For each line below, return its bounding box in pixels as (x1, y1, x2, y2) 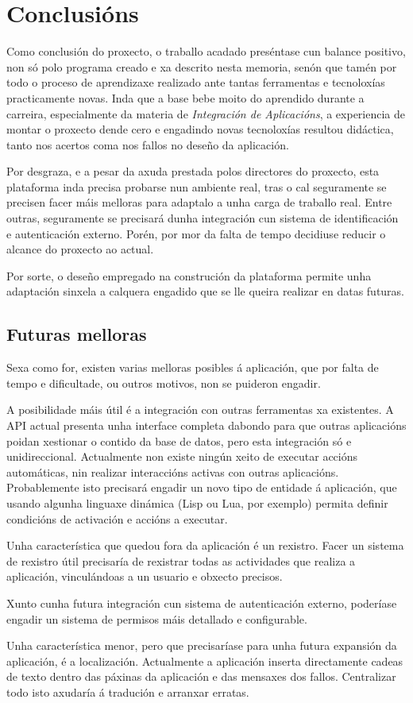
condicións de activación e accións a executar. (6, 510, 228, 527)
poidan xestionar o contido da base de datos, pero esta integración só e (6, 432, 352, 449)
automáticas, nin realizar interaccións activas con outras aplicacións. (6, 463, 339, 480)
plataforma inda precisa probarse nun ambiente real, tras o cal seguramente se (6, 178, 387, 195)
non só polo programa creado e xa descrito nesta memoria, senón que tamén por (6, 58, 397, 75)
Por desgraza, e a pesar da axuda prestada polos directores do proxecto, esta (6, 163, 380, 180)
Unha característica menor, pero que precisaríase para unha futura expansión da (6, 637, 397, 654)
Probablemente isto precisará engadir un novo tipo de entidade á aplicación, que (6, 479, 397, 496)
